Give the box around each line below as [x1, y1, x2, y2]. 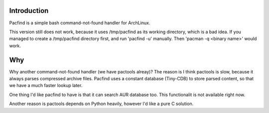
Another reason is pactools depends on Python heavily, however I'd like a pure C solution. [9, 101, 194, 107]
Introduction [9, 6, 49, 15]
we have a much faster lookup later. [9, 82, 83, 89]
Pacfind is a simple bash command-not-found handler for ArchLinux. [9, 20, 150, 26]
